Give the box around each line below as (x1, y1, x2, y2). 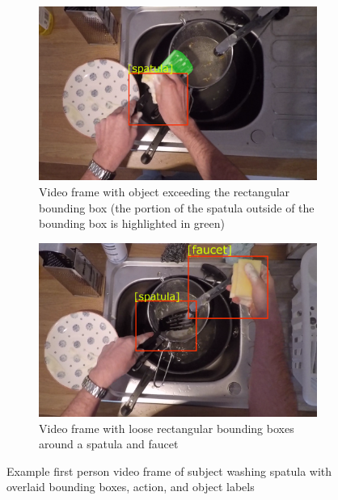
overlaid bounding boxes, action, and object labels (6, 478, 255, 495)
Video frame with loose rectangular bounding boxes (39, 419, 294, 436)
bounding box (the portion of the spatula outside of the (39, 199, 315, 216)
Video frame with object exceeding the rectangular (39, 183, 290, 200)
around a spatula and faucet (39, 435, 179, 452)
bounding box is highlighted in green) (39, 215, 226, 232)
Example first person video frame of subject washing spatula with (6, 462, 332, 479)
